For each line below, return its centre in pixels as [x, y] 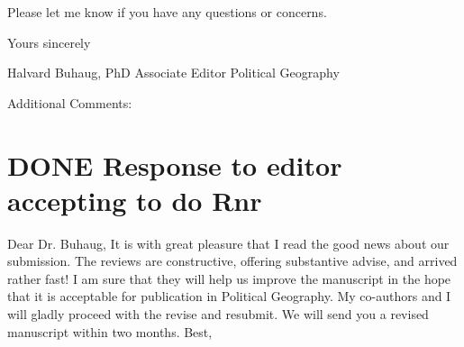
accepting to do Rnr [135, 200]
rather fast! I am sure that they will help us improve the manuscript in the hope [229, 278]
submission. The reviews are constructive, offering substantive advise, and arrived [232, 261]
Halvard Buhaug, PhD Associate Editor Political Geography [173, 73]
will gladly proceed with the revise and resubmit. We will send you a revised [218, 314]
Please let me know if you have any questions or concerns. [167, 12]
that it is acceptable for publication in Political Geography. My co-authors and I [229, 296]
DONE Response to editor [175, 164]
